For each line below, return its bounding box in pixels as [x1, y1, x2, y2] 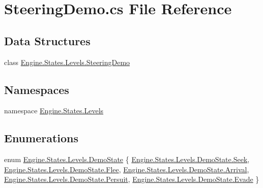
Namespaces [4, 81, 69, 97]
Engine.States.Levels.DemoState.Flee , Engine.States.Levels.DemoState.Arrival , [4, 164, 249, 174]
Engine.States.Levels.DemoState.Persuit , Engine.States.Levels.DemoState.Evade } [4, 174, 259, 184]
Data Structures [4, 33, 91, 48]
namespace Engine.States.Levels [4, 105, 104, 116]
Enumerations [4, 130, 79, 146]
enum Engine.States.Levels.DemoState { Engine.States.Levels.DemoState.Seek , [4, 154, 250, 165]
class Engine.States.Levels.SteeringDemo [4, 56, 130, 67]
